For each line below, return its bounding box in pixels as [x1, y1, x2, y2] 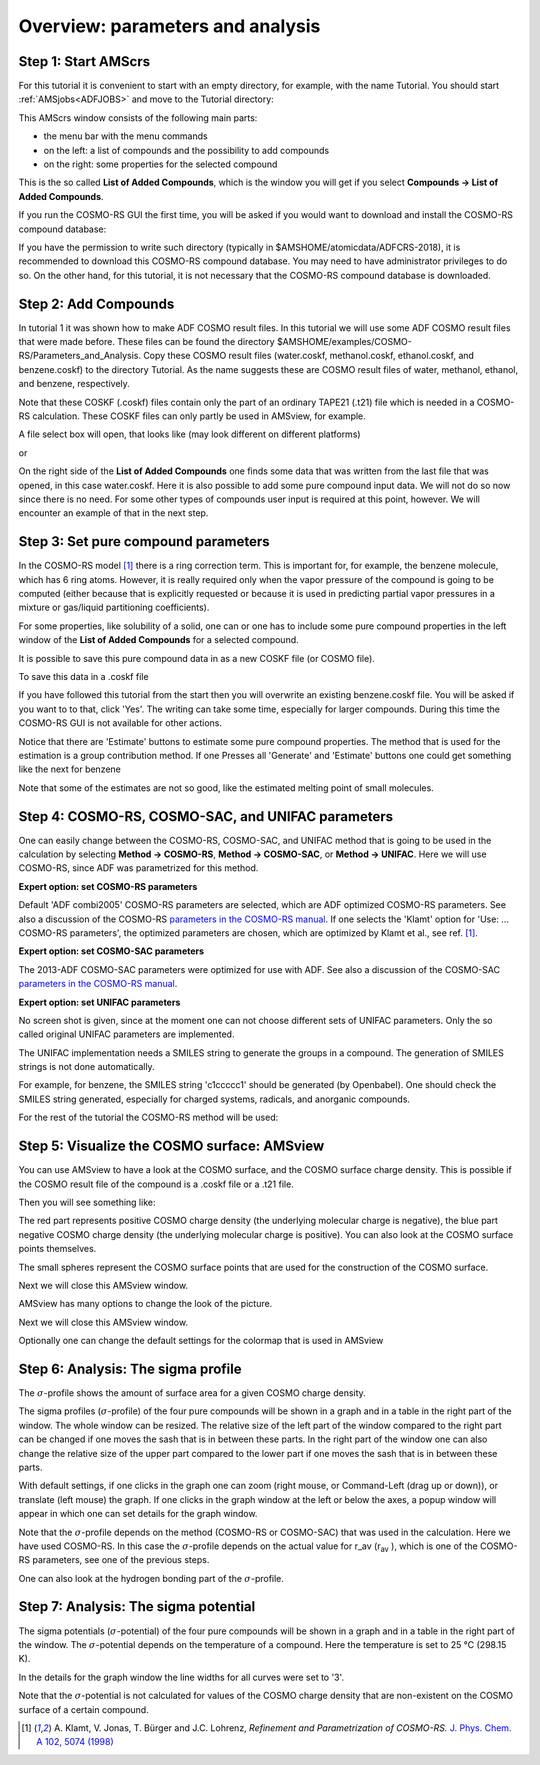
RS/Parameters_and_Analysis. [18, 350, 142, 362]
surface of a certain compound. [18, 1703, 149, 1715]
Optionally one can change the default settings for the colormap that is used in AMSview [18, 1335, 384, 1347]
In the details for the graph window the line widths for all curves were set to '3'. [18, 1671, 345, 1683]
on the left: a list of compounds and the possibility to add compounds [43, 144, 330, 156]
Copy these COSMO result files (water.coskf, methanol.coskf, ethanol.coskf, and [143, 350, 475, 362]
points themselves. [18, 1243, 97, 1255]
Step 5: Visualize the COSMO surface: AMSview [18, 1138, 325, 1155]
